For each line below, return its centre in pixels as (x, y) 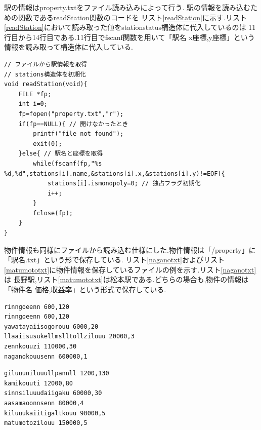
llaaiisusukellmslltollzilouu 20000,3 (69, 337)
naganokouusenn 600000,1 (46, 356)
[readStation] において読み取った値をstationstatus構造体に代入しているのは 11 (130, 27)
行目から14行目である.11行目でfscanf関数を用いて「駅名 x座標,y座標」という (129, 37)
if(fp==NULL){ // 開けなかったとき (73, 124)
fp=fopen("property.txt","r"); (71, 114)
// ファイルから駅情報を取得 (46, 64)
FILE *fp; (35, 94)
